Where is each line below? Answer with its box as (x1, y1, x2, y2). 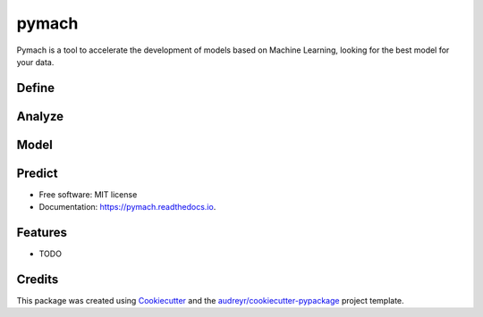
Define (16, 80, 55, 96)
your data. (16, 56, 55, 67)
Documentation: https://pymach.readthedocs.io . (38, 202, 216, 213)
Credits (16, 272, 59, 287)
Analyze (16, 108, 64, 124)
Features (16, 225, 67, 240)
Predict (16, 165, 58, 180)
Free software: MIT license (38, 188, 138, 200)
